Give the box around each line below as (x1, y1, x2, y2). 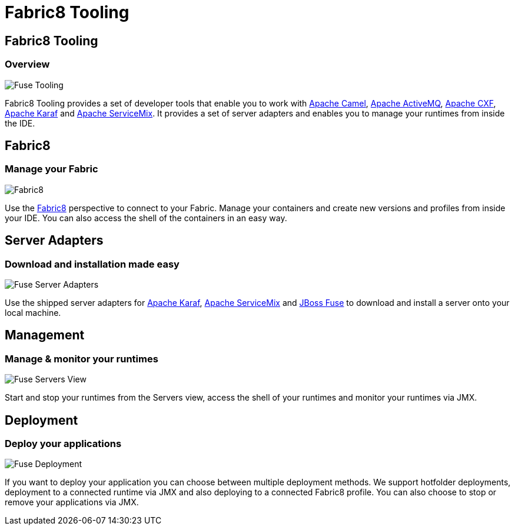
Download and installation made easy (5, 258, 180, 270)
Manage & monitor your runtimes (5, 352, 158, 365)
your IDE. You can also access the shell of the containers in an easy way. (5, 212, 287, 223)
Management (5, 328, 85, 343)
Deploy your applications (5, 438, 122, 450)
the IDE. (5, 118, 35, 128)
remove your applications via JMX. (5, 497, 139, 508)
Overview (5, 58, 50, 71)
